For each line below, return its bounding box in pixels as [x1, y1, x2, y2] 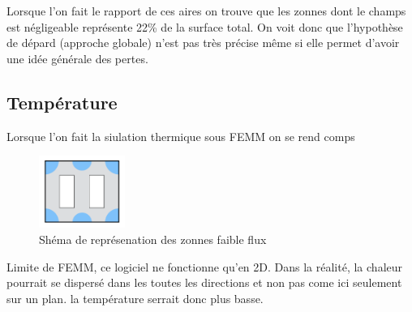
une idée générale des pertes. [6, 49, 148, 66]
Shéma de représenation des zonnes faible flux [39, 230, 267, 247]
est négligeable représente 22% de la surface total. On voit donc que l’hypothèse [6, 18, 403, 35]
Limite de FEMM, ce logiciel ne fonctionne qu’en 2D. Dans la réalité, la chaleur [6, 258, 403, 275]
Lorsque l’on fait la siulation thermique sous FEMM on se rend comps [6, 127, 355, 144]
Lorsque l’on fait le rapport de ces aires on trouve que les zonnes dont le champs [6, 2, 406, 19]
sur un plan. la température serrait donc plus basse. [6, 289, 264, 306]
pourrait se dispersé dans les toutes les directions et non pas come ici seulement [6, 274, 402, 291]
